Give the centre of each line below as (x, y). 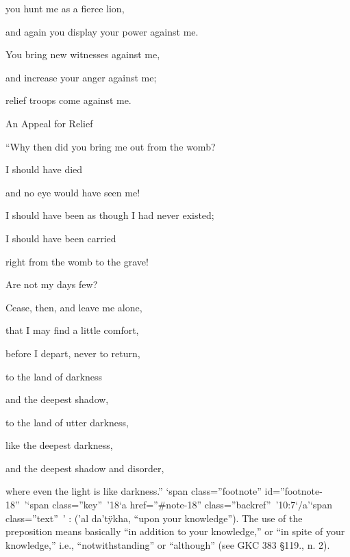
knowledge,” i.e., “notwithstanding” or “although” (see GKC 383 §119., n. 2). (168, 544)
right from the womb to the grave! (77, 261)
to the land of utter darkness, (67, 422)
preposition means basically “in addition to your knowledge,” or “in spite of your (175, 531)
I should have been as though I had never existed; (110, 215)
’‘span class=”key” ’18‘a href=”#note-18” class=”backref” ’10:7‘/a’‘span (178, 505)
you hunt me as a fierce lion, (65, 8)
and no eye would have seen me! (73, 192)
